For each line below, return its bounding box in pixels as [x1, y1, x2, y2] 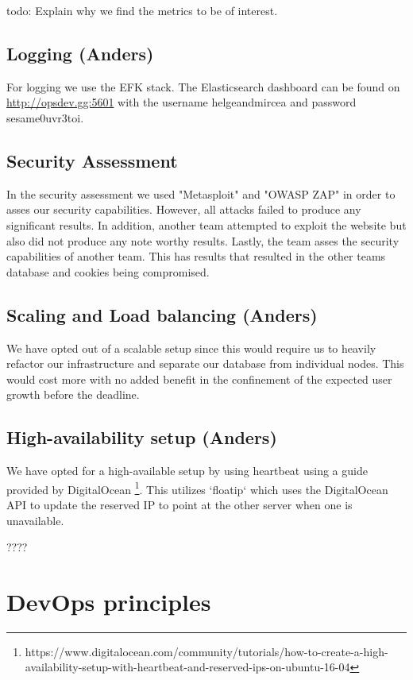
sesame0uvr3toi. [6, 109, 84, 126]
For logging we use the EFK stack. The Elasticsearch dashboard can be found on [6, 78, 400, 95]
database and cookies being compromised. [6, 263, 210, 280]
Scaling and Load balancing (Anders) [6, 302, 318, 326]
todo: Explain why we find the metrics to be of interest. [6, 2, 278, 18]
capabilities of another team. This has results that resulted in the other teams [6, 248, 386, 265]
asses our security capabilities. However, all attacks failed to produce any [6, 201, 361, 218]
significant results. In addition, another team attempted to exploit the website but [6, 216, 407, 233]
